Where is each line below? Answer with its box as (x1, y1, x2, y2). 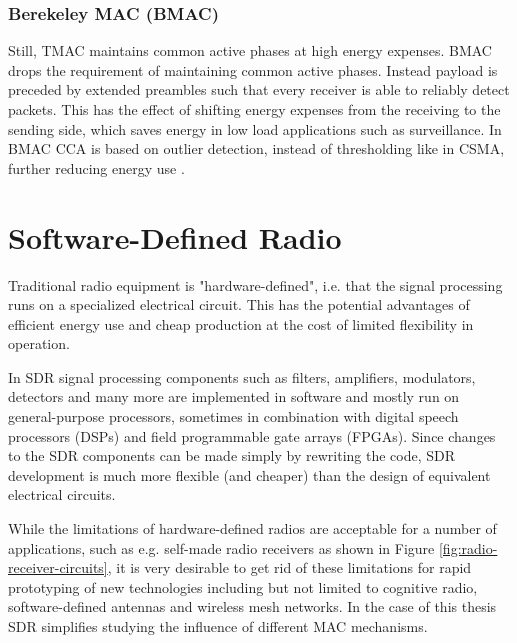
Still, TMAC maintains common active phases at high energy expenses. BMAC (8, 40, 492, 61)
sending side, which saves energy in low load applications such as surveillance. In (8, 118, 502, 139)
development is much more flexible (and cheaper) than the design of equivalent (8, 464, 491, 485)
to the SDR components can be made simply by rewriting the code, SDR (8, 445, 456, 466)
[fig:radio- (438, 537, 498, 558)
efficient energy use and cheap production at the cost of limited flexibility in (8, 313, 474, 334)
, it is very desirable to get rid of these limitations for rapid (107, 557, 472, 578)
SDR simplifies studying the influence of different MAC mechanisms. (8, 616, 428, 636)
